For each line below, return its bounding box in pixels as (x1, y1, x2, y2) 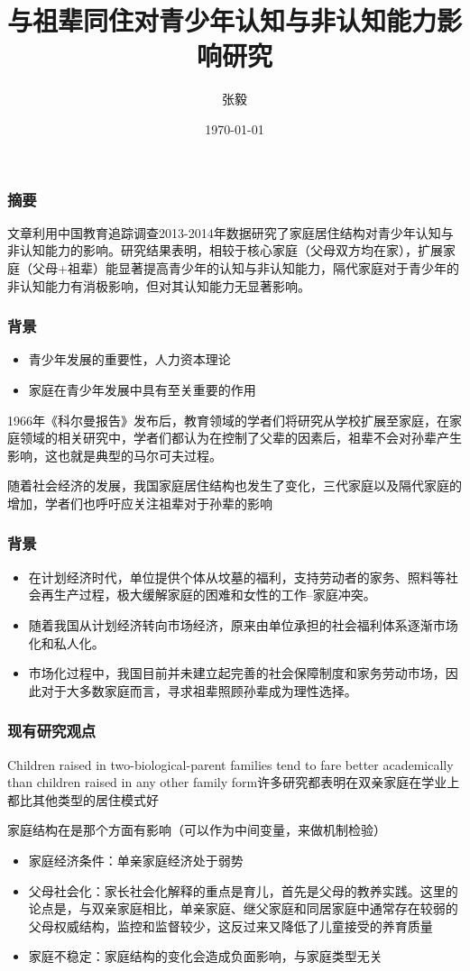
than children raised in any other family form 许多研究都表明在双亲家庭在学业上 (7, 773, 460, 792)
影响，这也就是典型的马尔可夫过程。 (7, 445, 222, 464)
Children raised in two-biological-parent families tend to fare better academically (7, 755, 454, 774)
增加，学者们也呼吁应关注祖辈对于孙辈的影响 (7, 493, 272, 512)
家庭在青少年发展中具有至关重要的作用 (28, 380, 256, 398)
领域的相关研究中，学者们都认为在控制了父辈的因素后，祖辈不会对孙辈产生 (19, 428, 462, 447)
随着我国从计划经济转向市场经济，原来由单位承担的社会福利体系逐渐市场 (28, 615, 458, 634)
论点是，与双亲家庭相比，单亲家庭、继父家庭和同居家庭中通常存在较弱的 (28, 899, 458, 918)
